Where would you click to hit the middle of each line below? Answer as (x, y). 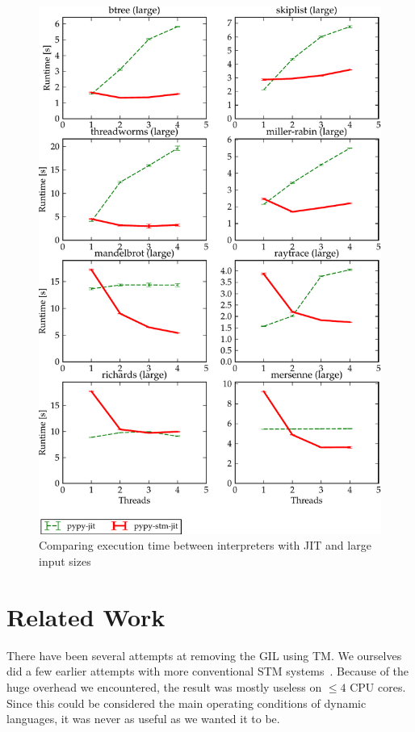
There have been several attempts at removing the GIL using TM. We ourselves (204, 655)
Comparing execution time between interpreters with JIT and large (205, 545)
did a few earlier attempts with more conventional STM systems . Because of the (208, 671)
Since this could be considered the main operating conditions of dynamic (187, 703)
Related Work (86, 616)
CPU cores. (378, 686)
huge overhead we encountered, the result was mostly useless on (164, 686)
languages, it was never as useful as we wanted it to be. (143, 719)
